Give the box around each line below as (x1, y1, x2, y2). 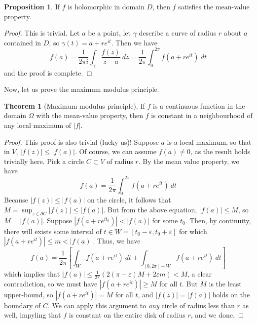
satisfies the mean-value (178, 1, 250, 11)
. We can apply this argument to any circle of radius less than (48, 300, 235, 310)
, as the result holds (190, 146, 250, 157)
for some (152, 215, 178, 225)
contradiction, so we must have (4, 278, 98, 288)
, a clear (187, 269, 212, 279)
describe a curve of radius (139, 28, 217, 38)
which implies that (4, 269, 60, 279)
